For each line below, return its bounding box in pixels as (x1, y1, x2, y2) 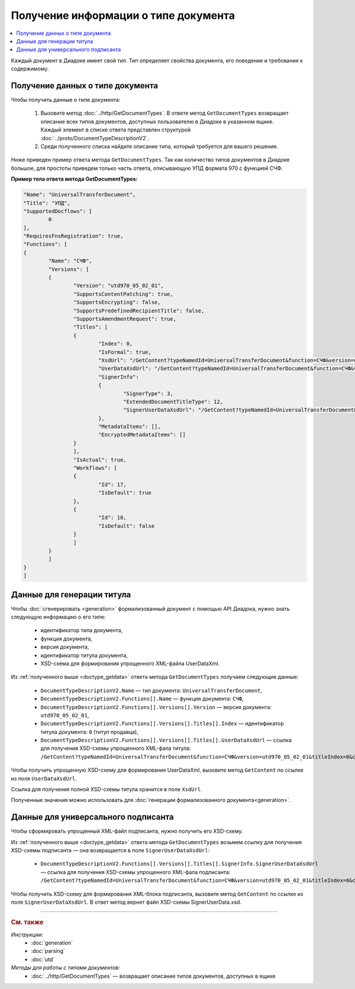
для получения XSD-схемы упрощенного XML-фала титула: (40, 745, 191, 752)
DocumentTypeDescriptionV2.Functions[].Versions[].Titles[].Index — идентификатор (40, 720, 284, 727)
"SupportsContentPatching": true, (73, 291, 174, 297)
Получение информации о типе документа (11, 9, 235, 22)
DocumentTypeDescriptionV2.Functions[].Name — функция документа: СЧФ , (40, 695, 244, 703)
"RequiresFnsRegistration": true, (23, 233, 124, 240)
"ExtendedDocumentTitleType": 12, (123, 398, 224, 405)
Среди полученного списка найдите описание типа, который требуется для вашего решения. (40, 143, 278, 150)
